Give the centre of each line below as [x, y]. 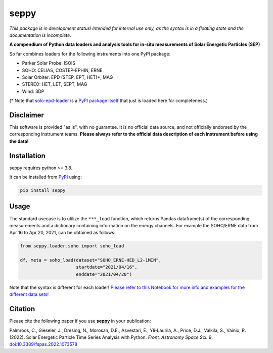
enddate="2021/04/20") [104, 274]
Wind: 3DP [33, 91]
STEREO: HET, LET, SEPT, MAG [55, 84]
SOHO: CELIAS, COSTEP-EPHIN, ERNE [62, 70]
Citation [22, 309]
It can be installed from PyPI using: [45, 177]
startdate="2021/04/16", [107, 267]
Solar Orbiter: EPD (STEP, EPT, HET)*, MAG [67, 77]
